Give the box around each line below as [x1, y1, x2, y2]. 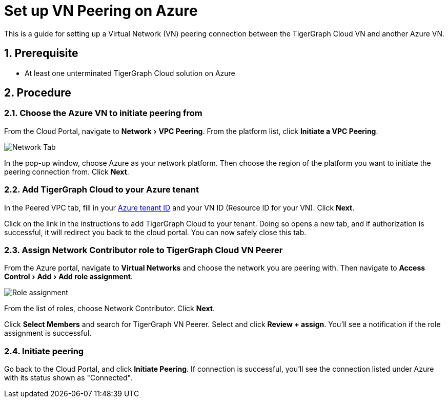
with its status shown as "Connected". [4, 373, 132, 382]
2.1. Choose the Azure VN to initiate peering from [4, 108, 202, 119]
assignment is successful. [4, 329, 92, 338]
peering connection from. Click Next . [4, 167, 129, 176]
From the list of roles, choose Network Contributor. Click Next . [4, 304, 215, 313]
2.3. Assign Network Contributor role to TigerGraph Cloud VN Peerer [4, 244, 283, 255]
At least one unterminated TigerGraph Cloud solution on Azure [25, 68, 235, 78]
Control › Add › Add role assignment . [4, 272, 133, 281]
